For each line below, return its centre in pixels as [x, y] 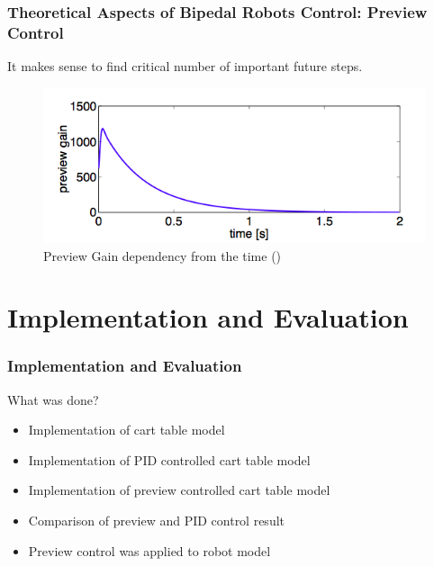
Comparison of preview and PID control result [157, 521]
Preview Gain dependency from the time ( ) [163, 255]
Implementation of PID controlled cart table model [169, 459]
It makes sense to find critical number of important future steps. [185, 66]
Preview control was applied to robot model [149, 550]
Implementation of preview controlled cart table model [179, 490]
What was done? [53, 399]
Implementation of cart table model [127, 430]
